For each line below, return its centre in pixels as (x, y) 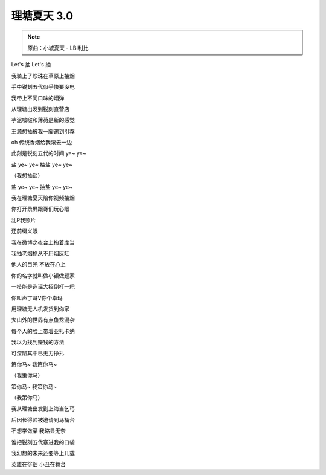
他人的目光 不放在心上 (38, 264)
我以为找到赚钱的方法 (38, 342)
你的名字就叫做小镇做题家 (43, 276)
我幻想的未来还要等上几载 (43, 453)
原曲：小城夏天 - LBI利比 (58, 48)
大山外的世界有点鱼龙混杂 (43, 320)
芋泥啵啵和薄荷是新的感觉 (43, 120)
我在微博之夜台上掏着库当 (43, 242)
